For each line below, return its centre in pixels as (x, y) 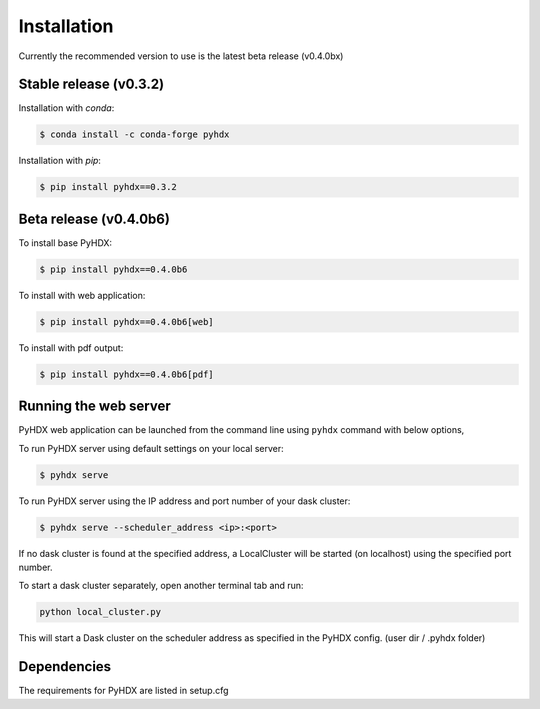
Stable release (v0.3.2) (91, 84)
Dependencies (65, 666)
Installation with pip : (60, 161)
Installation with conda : (66, 108)
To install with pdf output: (71, 347)
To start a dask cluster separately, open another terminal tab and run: (161, 586)
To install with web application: (82, 295)
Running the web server (95, 406)
